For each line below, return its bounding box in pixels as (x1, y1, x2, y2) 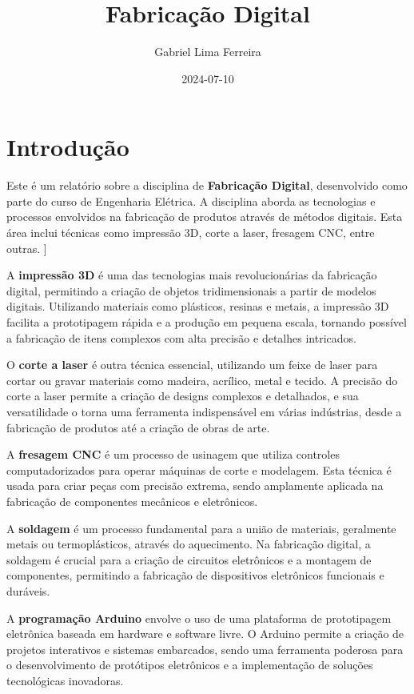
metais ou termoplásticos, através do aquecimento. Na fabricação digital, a (6, 536, 371, 552)
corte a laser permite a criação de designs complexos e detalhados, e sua (6, 387, 359, 404)
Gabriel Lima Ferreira (154, 43, 261, 60)
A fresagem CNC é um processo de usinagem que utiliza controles (6, 446, 340, 463)
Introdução (6, 130, 129, 163)
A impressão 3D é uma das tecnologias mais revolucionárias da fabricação (6, 267, 377, 283)
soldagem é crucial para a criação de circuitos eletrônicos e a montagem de (6, 551, 372, 568)
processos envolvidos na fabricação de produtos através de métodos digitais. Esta (6, 208, 403, 225)
